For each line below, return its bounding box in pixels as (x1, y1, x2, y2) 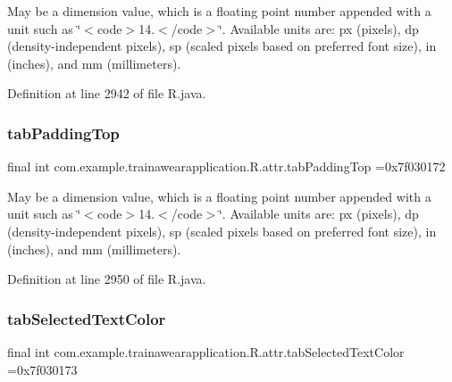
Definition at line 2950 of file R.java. (7, 270, 206, 288)
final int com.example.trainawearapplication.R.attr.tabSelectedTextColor (7, 342, 405, 361)
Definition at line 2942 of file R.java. (7, 84, 206, 103)
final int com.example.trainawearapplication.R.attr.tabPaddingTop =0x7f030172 (7, 157, 446, 176)
